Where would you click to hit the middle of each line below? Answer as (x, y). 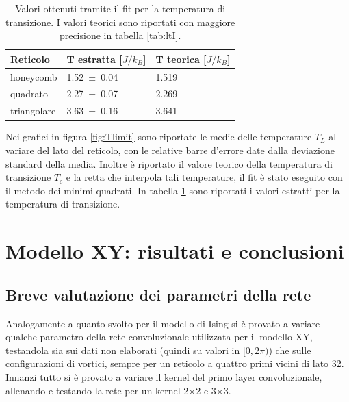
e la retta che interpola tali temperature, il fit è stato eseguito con (204, 177)
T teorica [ (181, 59)
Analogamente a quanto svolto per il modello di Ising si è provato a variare (163, 323)
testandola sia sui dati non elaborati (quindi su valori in (123, 350)
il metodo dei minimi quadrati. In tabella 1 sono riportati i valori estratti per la (173, 190)
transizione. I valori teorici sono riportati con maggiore (120, 22)
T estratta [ (94, 59)
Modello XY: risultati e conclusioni (175, 251)
